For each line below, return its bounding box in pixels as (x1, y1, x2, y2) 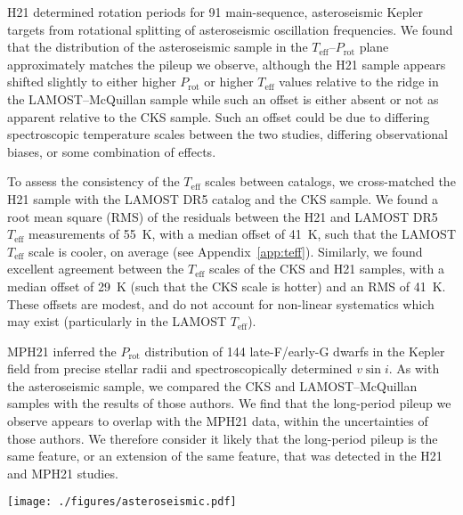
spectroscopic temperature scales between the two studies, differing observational (7, 125, 448, 143)
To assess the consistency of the (7, 172, 180, 191)
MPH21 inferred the (7, 341, 117, 360)
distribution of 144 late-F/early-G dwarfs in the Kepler (144, 341, 445, 360)
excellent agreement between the (7, 259, 184, 278)
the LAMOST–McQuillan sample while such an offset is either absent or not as (7, 89, 439, 108)
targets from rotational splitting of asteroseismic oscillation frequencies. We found (7, 20, 453, 38)
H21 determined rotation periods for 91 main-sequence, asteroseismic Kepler (7, 3, 423, 20)
